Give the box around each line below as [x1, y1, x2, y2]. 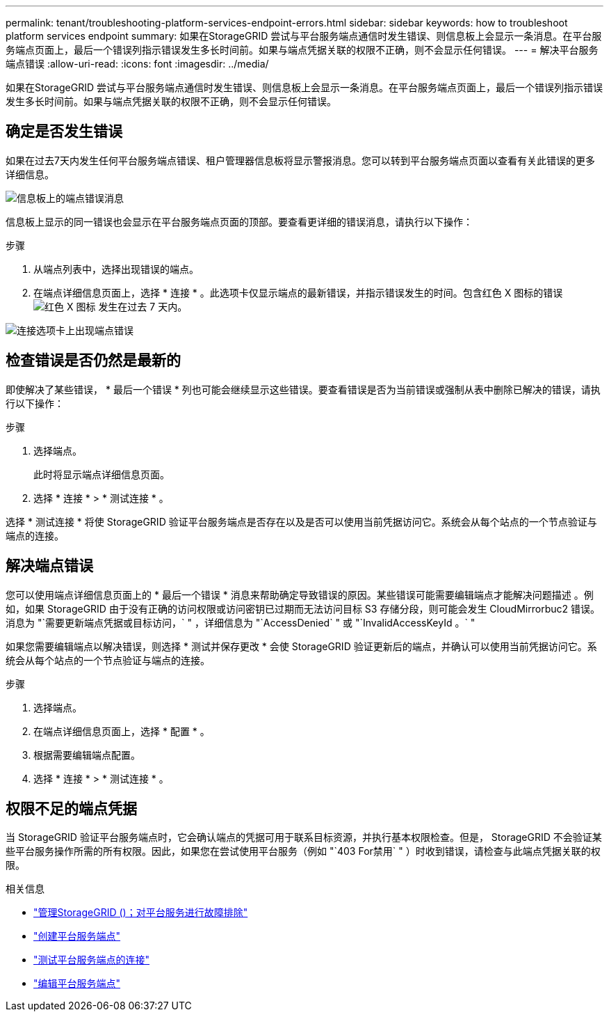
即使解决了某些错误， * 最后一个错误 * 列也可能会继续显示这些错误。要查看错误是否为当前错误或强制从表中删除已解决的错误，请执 [6, 383, 601, 395]
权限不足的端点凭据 [6, 799, 137, 817]
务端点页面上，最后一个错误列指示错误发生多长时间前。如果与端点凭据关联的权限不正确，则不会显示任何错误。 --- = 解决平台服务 [6, 44, 599, 56]
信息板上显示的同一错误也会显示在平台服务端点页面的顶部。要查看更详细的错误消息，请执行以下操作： [6, 215, 473, 228]
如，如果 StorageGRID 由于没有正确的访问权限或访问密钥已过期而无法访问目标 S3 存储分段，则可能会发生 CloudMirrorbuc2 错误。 [6, 602, 600, 615]
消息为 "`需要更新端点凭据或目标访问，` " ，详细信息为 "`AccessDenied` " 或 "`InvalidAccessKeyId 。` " [6, 616, 476, 629]
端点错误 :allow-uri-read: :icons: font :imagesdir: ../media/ [6, 58, 269, 70]
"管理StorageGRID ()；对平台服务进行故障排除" [33, 906, 248, 919]
